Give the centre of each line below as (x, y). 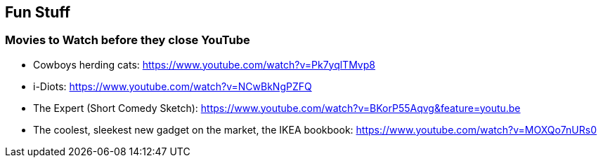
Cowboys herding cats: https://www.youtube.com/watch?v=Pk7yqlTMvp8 (204, 64)
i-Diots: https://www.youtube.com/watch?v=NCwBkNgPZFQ (173, 86)
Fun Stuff (38, 12)
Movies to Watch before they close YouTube (128, 40)
